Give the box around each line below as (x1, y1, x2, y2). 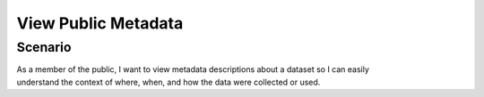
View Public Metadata (16, 13, 184, 33)
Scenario (16, 39, 72, 55)
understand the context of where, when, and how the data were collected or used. (16, 77, 321, 87)
